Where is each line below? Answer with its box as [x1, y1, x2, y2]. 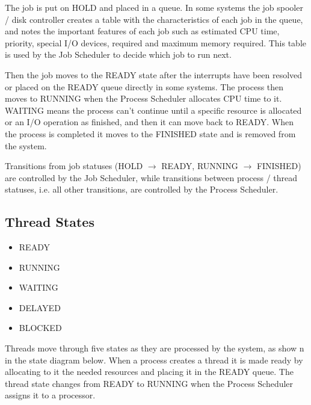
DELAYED [19, 301, 61, 314]
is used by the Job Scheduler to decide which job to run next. [5, 48, 232, 61]
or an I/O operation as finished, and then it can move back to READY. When [5, 116, 294, 128]
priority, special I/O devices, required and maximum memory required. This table [5, 36, 307, 49]
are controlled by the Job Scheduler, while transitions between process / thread [5, 171, 298, 184]
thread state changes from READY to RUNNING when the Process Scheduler [5, 377, 294, 389]
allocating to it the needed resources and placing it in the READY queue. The [5, 365, 294, 378]
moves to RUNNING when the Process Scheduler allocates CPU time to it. [5, 92, 282, 105]
